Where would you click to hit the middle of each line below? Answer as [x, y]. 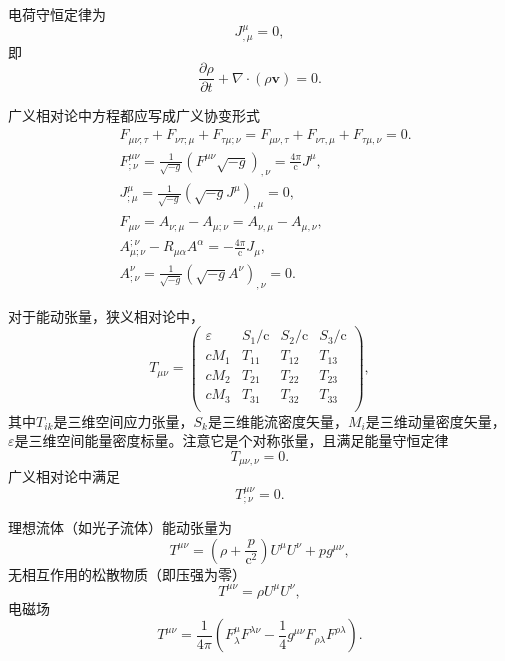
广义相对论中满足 [64, 476]
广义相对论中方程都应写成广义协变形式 [134, 115]
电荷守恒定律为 [57, 14]
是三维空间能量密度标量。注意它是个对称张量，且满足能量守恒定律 [231, 440]
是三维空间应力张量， [123, 420]
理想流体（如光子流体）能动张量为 [120, 527]
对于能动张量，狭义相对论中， [106, 315]
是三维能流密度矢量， [277, 420]
